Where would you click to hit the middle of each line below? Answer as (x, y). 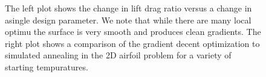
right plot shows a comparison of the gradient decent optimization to (132, 43)
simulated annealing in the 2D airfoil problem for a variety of (118, 55)
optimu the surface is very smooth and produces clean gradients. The (133, 32)
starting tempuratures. (47, 66)
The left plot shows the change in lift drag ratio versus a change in (128, 8)
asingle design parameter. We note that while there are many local (128, 20)
